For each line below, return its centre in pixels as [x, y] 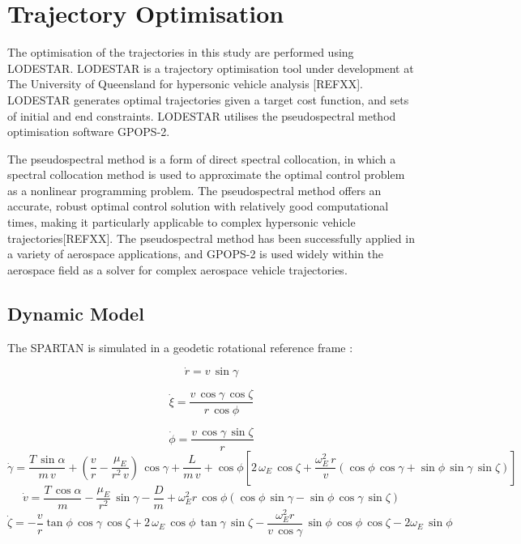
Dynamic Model [76, 313]
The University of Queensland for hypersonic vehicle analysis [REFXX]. [185, 84]
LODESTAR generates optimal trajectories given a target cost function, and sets [208, 99]
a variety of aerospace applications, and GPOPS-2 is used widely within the [196, 254]
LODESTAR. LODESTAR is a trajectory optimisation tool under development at [211, 68]
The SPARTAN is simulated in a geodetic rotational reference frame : [180, 347]
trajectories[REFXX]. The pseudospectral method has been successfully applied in [211, 238]
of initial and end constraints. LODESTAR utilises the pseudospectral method [202, 115]
